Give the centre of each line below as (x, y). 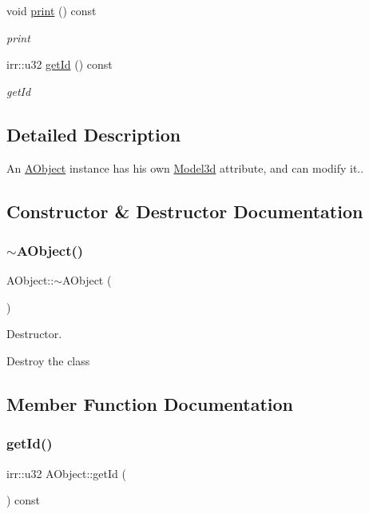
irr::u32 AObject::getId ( (66, 473)
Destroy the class (48, 360)
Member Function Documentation (150, 403)
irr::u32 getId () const (60, 64)
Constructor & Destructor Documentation (185, 211)
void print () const (52, 10)
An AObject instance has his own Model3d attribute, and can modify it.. (185, 167)
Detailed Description (94, 134)
